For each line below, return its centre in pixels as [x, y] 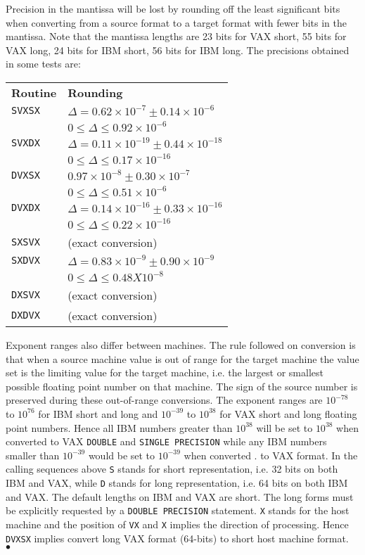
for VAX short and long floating [288, 413]
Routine [34, 92]
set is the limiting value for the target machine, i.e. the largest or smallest [165, 372]
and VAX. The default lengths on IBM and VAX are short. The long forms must [180, 496]
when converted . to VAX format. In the [271, 455]
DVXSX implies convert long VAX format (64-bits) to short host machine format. [177, 538]
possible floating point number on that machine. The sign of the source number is [182, 386]
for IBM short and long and [98, 413]
